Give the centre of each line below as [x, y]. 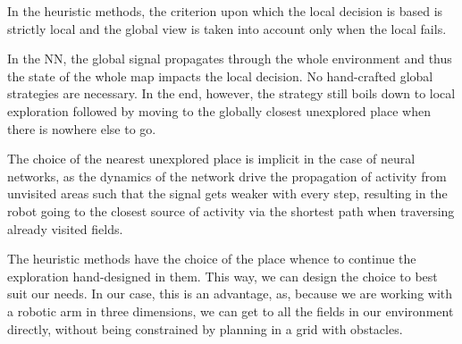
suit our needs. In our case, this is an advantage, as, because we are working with [230, 294]
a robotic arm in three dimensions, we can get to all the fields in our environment [231, 310]
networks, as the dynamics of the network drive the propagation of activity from [227, 176]
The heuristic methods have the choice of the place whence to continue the [212, 259]
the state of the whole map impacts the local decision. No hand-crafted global [220, 76]
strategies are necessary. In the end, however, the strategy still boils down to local [231, 93]
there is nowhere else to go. [82, 128]
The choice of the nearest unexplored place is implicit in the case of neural [211, 159]
